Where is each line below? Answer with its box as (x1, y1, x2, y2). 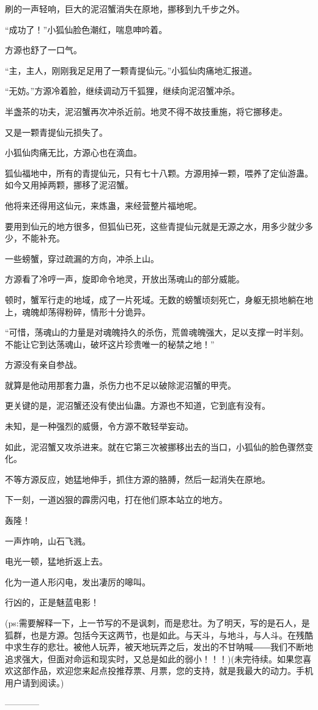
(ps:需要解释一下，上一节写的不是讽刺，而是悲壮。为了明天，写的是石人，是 (5, 617, 310, 629)
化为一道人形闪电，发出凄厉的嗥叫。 (5, 575, 150, 588)
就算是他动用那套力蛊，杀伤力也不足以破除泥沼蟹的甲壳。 (5, 378, 236, 391)
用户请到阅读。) (5, 676, 64, 689)
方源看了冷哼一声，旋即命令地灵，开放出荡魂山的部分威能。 (5, 273, 245, 285)
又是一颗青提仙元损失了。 (5, 125, 108, 138)
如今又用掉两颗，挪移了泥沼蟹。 (5, 178, 133, 191)
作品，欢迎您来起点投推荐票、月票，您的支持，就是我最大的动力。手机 (30, 664, 313, 677)
